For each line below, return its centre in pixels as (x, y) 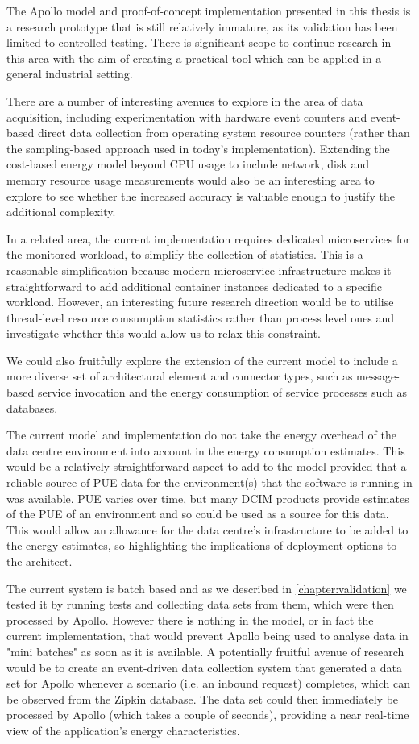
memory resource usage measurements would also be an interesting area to (191, 179)
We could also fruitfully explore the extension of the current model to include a (202, 360)
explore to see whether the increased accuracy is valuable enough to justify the (201, 195)
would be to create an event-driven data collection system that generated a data (205, 667)
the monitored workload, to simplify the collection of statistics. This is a (185, 254)
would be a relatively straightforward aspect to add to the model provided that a (207, 466)
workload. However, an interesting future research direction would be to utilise (200, 302)
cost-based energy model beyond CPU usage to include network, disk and (188, 164)
